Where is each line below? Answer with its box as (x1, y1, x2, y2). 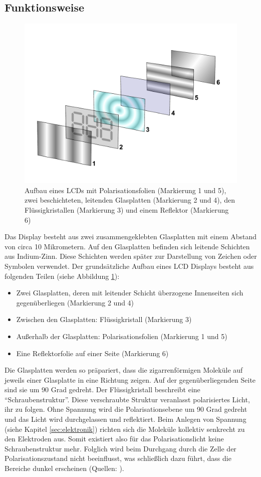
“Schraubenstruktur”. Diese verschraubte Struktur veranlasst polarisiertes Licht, (5, 394, 250, 404)
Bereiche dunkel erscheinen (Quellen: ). (5, 463, 124, 473)
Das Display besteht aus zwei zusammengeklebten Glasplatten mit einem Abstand (5, 231, 257, 242)
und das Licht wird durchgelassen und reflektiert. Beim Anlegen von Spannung (5, 414, 246, 424)
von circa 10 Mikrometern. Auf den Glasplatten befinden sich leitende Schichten (5, 241, 250, 251)
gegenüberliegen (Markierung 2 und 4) (16, 297, 134, 307)
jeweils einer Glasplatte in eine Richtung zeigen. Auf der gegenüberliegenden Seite (5, 374, 256, 385)
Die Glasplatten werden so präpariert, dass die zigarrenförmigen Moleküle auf (5, 365, 243, 375)
